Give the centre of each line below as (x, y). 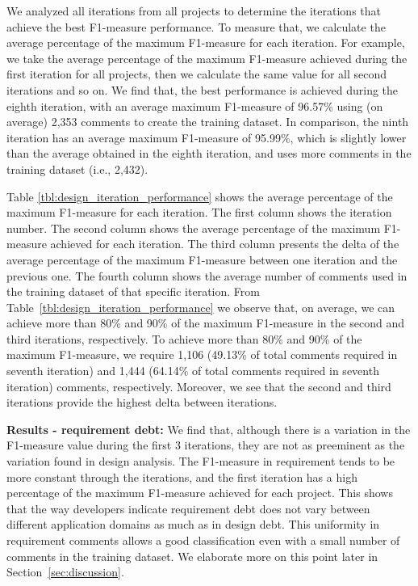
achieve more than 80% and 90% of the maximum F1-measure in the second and (206, 323)
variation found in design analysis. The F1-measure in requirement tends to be (201, 461)
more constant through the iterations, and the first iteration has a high (182, 476)
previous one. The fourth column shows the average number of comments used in (207, 275)
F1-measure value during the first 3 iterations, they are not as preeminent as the (206, 445)
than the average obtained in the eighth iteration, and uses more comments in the (209, 153)
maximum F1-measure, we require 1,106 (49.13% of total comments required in (202, 354)
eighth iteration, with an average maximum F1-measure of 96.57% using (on (195, 105)
